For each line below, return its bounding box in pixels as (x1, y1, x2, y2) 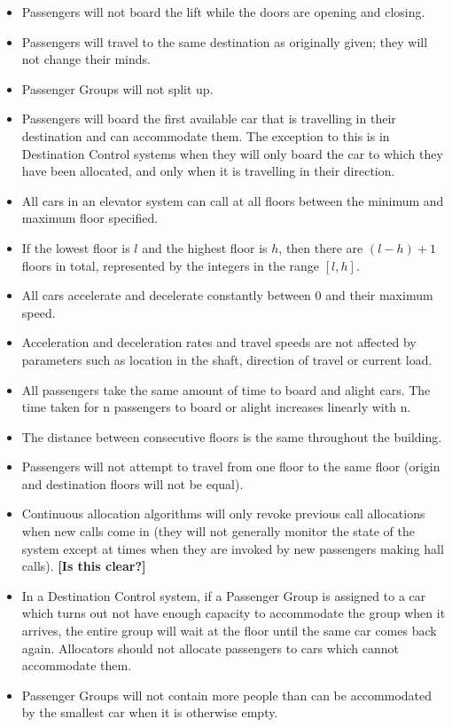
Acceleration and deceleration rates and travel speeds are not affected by (21, 333, 417, 352)
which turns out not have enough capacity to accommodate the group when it (21, 604, 446, 622)
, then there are (278, 238, 363, 257)
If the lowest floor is (21, 238, 130, 257)
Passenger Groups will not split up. (21, 79, 214, 98)
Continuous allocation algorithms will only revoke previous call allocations (21, 504, 425, 523)
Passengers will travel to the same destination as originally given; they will (21, 32, 428, 51)
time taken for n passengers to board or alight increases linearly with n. (21, 398, 411, 416)
